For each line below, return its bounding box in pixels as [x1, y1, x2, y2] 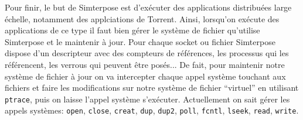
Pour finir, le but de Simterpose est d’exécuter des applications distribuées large [5, 1, 292, 13]
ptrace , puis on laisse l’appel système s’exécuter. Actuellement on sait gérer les [5, 92, 290, 105]
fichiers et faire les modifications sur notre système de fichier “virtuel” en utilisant [5, 81, 299, 94]
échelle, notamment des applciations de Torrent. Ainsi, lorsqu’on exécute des [5, 12, 280, 25]
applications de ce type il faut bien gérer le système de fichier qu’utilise [5, 24, 260, 36]
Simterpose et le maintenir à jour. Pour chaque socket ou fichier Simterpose [5, 35, 275, 47]
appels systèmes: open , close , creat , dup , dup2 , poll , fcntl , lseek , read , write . [5, 104, 299, 116]
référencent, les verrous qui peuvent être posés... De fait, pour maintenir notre [5, 58, 285, 70]
